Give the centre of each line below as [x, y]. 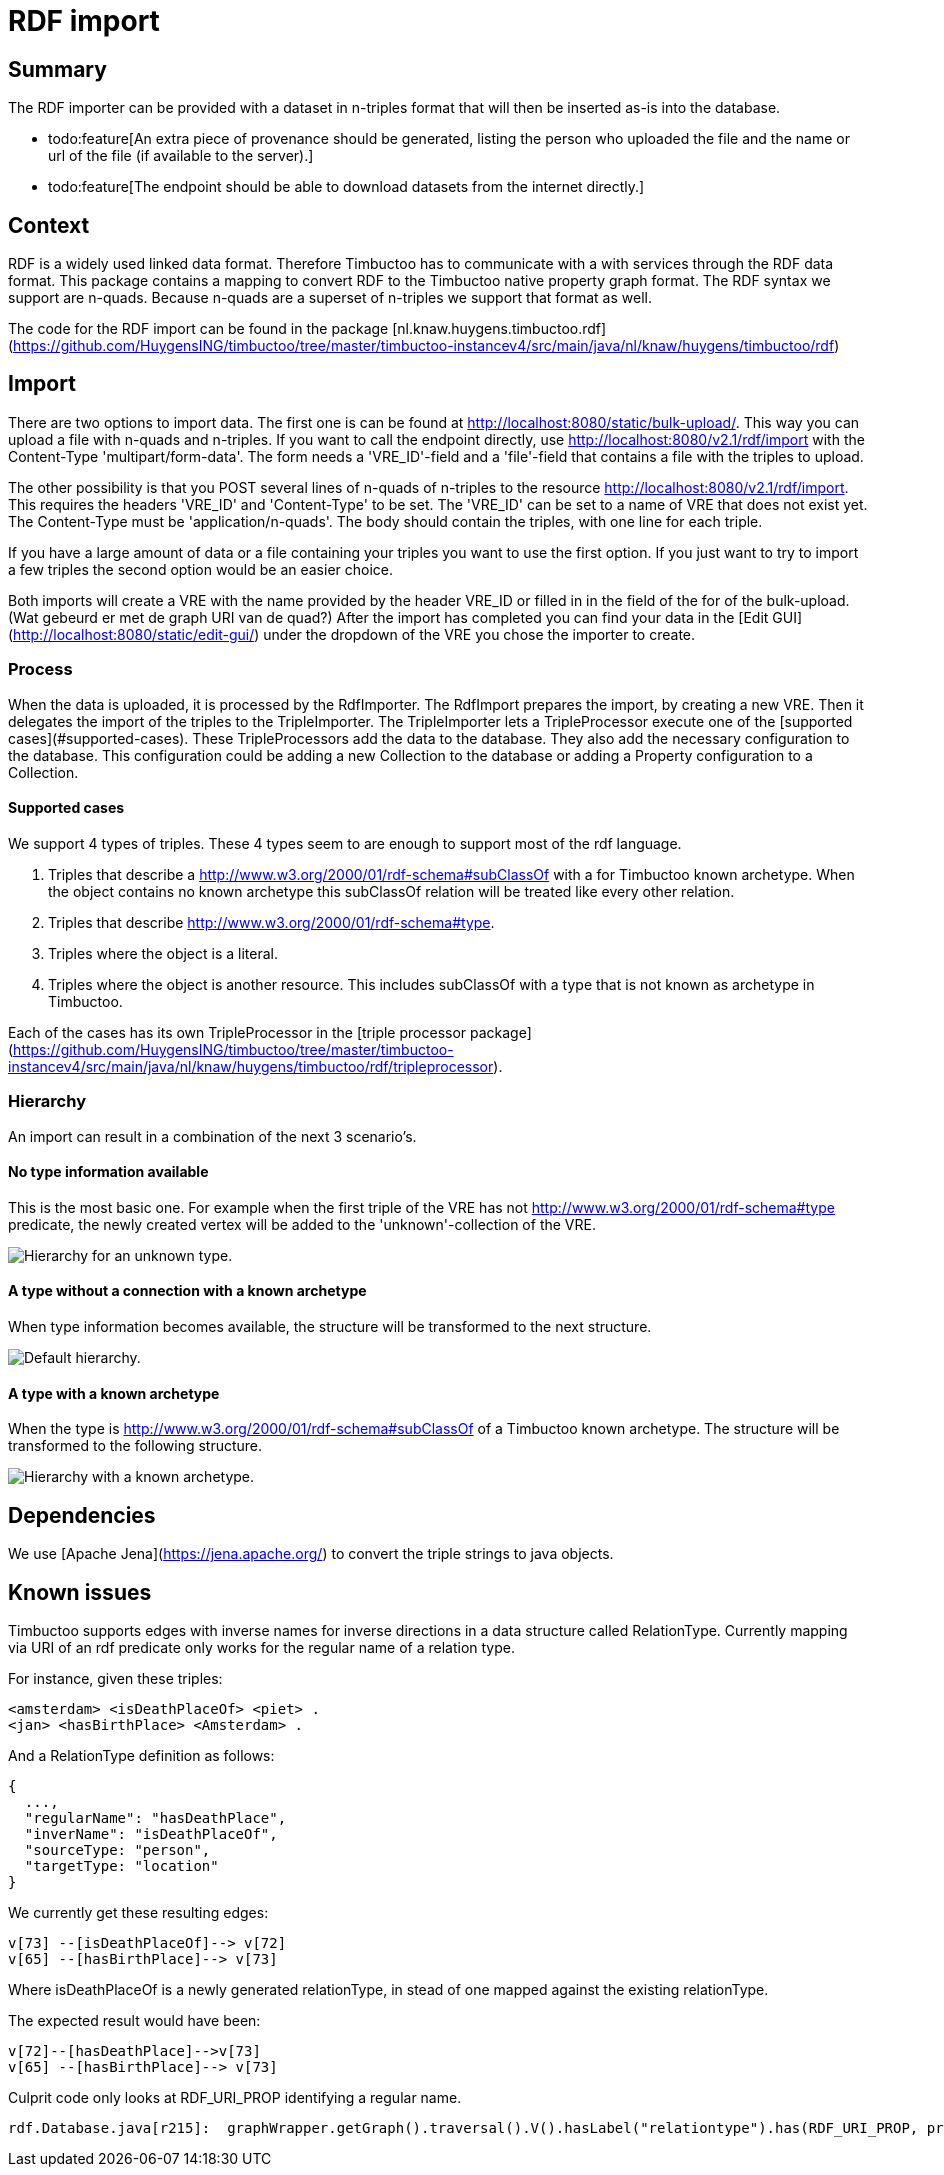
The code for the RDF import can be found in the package [198, 329]
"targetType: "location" [121, 1865]
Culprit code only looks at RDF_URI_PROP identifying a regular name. [235, 2097]
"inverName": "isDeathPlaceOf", [151, 1833]
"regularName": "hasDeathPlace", [155, 1817]
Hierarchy [47, 1101]
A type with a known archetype [114, 1393]
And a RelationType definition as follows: [141, 1755]
